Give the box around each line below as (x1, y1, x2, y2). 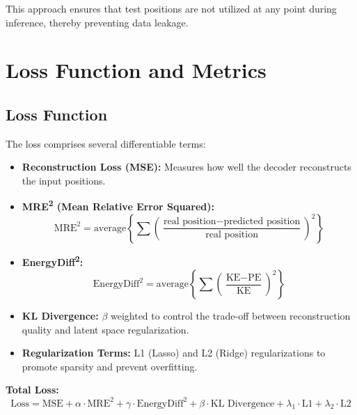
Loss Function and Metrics (6, 56, 267, 84)
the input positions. (22, 173, 106, 187)
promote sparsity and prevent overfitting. (22, 359, 198, 373)
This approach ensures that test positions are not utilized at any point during (6, 1, 337, 15)
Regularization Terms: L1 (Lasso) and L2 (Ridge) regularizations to (22, 345, 326, 360)
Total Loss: (6, 382, 59, 397)
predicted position (223, 217, 301, 227)
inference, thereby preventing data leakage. (6, 15, 189, 29)
